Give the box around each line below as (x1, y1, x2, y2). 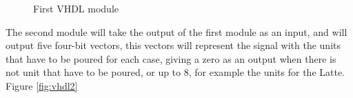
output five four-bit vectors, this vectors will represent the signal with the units (6, 38, 341, 52)
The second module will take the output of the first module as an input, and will (6, 24, 347, 39)
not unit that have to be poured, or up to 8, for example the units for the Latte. (6, 65, 345, 79)
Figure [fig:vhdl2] (6, 78, 78, 92)
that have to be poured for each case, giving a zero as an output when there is (6, 51, 336, 66)
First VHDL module (33, 1, 119, 15)
